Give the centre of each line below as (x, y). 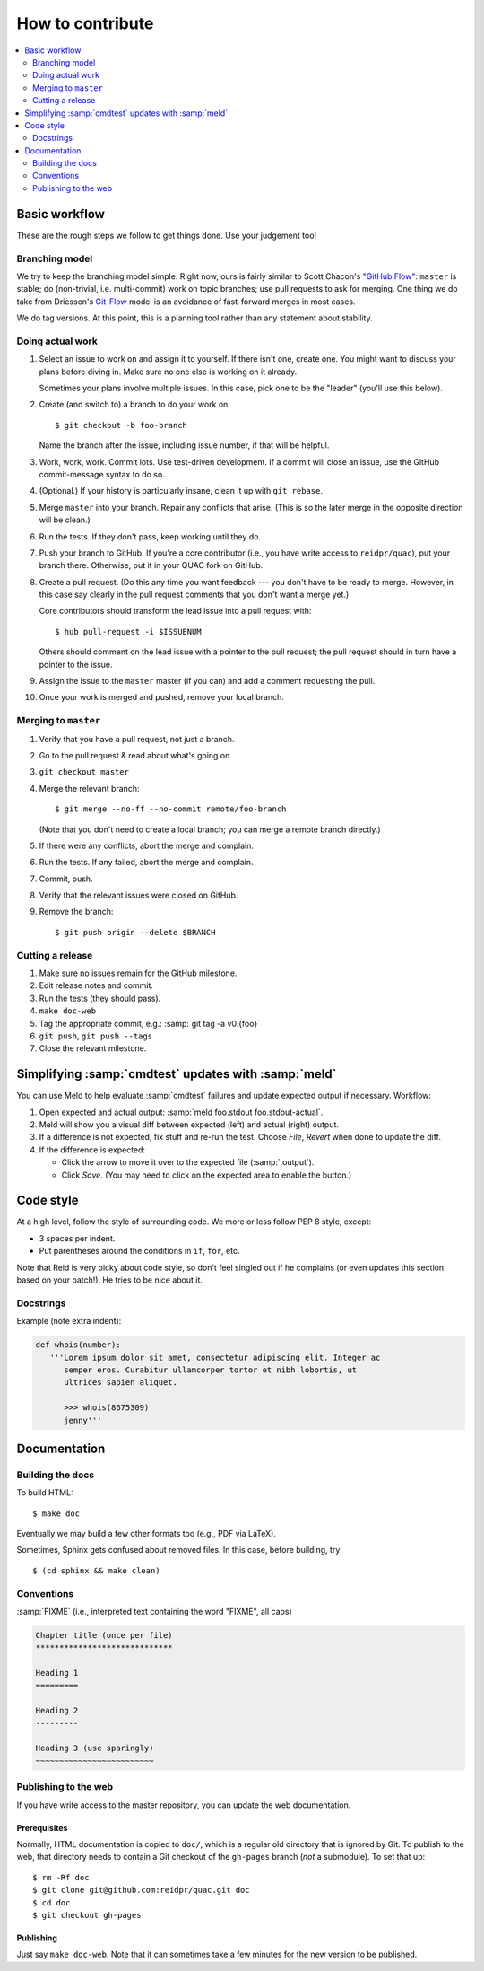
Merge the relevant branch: (89, 788)
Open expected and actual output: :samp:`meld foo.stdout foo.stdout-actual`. (181, 1112)
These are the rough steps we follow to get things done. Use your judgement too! (167, 235)
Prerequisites (42, 1827)
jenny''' (83, 1420)
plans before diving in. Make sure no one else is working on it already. (168, 372)
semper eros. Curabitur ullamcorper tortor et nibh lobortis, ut (211, 1370)
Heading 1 (57, 1673)
